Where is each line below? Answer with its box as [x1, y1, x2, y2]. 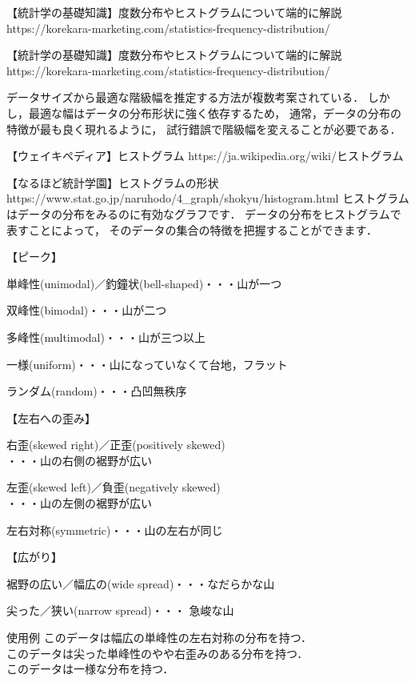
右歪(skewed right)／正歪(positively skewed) [6, 436, 225, 453]
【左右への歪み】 [6, 409, 96, 426]
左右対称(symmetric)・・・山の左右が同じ [6, 521, 223, 538]
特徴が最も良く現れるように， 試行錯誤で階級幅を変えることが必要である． [6, 120, 401, 137]
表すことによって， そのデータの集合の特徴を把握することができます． [6, 221, 377, 238]
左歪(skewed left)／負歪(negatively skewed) [6, 479, 221, 495]
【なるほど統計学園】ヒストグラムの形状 [6, 174, 219, 191]
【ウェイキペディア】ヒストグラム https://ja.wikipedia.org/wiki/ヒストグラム [6, 147, 404, 164]
